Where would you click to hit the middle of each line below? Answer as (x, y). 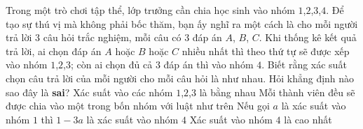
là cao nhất (308, 119)
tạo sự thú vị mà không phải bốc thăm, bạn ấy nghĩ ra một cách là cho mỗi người (182, 23)
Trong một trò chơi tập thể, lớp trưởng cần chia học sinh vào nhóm (150, 10)
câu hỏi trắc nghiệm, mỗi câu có (112, 37)
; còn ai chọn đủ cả (111, 64)
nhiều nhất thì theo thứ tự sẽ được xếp (266, 51)
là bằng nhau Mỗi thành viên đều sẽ (277, 92)
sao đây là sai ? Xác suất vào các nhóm (89, 92)
